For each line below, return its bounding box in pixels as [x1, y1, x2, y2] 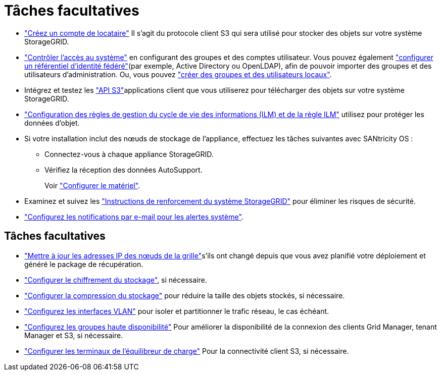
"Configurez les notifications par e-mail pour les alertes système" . [24, 212, 243, 221]
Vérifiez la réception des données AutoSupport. [44, 165, 203, 174]
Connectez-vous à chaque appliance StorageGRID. [44, 149, 214, 158]
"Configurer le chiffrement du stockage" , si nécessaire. [24, 275, 207, 284]
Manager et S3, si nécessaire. [24, 331, 123, 340]
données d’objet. [24, 118, 80, 127]
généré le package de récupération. [24, 259, 143, 269]
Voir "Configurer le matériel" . [44, 181, 140, 190]
